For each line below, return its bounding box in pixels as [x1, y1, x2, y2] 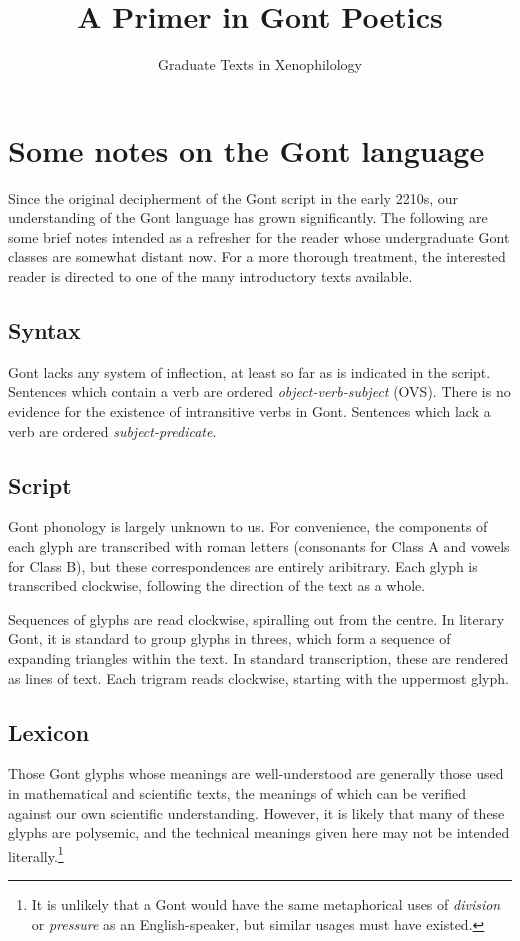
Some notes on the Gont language [8, 129, 485, 170]
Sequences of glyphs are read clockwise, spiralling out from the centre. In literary [8, 608, 505, 629]
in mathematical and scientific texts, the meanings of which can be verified [8, 782, 466, 803]
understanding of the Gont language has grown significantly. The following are [8, 207, 488, 228]
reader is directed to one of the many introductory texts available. [8, 266, 413, 287]
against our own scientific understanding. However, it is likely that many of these [8, 802, 505, 823]
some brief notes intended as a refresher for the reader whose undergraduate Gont [8, 226, 510, 247]
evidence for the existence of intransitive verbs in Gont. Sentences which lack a [8, 401, 491, 422]
